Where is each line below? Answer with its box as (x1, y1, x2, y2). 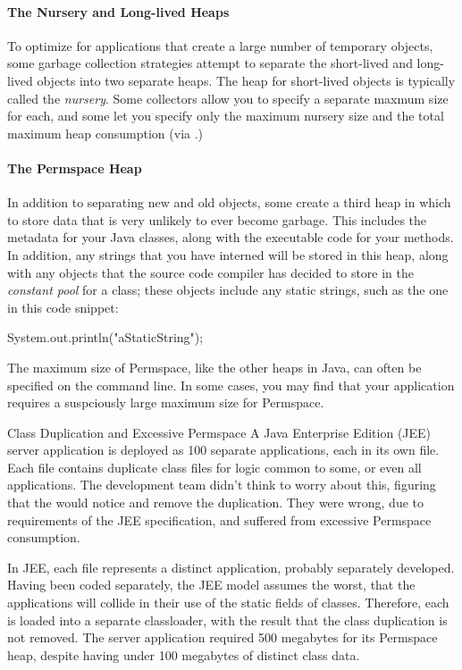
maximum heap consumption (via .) (7, 123, 204, 142)
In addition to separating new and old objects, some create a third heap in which (7, 193, 451, 212)
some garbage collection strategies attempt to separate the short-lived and (7, 54, 413, 72)
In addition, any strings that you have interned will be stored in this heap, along (7, 245, 449, 264)
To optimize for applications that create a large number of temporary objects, (7, 36, 433, 54)
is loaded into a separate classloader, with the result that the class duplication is (7, 610, 448, 629)
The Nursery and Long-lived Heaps (7, 2, 230, 21)
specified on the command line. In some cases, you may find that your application (7, 375, 455, 394)
